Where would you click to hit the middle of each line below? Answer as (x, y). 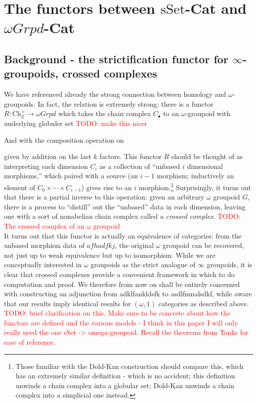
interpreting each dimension (46, 166)
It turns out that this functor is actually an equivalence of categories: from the (123, 235)
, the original (134, 245)
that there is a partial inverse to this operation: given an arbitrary (104, 197)
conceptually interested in (43, 264)
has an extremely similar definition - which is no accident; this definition (125, 376)
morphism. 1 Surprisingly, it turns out (195, 186)
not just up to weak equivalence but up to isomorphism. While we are (110, 255)
